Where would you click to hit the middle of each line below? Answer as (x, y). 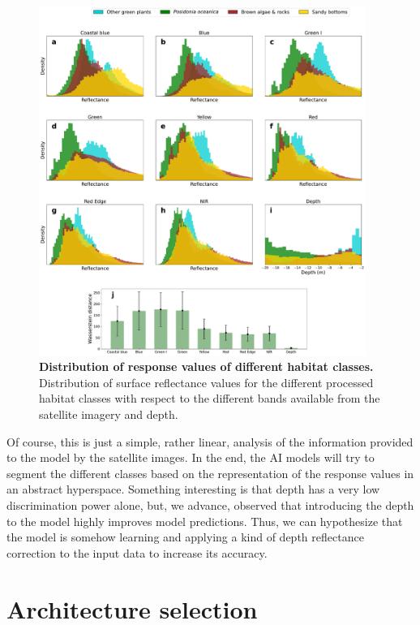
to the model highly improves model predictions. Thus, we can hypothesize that (205, 521)
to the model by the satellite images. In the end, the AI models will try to (191, 457)
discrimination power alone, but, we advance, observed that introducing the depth (210, 504)
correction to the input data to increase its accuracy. (137, 552)
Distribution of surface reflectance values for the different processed (206, 382)
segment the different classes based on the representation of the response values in (210, 473)
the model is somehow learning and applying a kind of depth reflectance (185, 537)
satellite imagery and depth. (109, 414)
